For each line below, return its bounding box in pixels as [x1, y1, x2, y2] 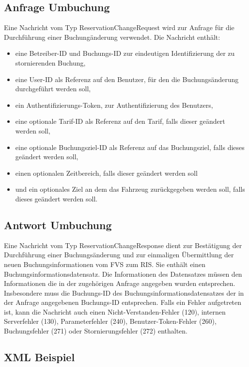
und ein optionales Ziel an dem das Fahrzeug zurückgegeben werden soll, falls [15, 184, 245, 194]
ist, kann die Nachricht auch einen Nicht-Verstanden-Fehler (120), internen [4, 306, 226, 317]
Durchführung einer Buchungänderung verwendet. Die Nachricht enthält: [4, 32, 220, 42]
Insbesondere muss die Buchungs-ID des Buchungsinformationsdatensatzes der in [4, 287, 244, 298]
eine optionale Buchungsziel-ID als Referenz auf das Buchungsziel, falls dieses [15, 142, 245, 152]
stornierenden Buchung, [15, 57, 86, 67]
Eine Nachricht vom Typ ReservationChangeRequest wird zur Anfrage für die [4, 22, 234, 33]
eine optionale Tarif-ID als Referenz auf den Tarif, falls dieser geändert [15, 116, 225, 126]
